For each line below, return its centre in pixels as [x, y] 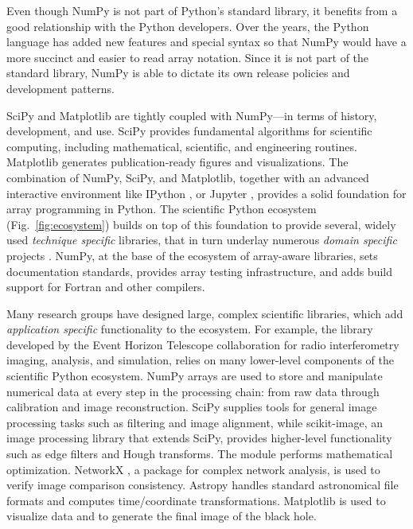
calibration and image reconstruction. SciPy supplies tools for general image [192, 407]
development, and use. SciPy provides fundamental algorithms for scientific [189, 131]
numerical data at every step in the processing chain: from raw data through [193, 391]
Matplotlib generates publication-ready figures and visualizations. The [177, 162]
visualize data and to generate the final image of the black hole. [162, 516]
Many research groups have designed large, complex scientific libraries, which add [205, 313]
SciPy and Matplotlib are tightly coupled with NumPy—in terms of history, [192, 115]
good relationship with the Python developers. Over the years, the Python [188, 26]
